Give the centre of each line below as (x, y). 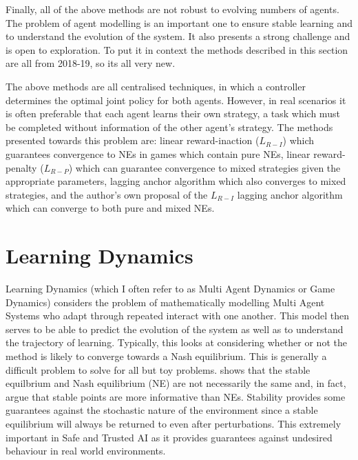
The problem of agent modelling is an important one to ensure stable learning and (179, 22)
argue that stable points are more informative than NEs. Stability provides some (176, 396)
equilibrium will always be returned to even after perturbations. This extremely (173, 423)
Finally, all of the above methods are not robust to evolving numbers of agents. (172, 9)
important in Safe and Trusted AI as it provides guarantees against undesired (169, 437)
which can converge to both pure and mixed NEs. (110, 208)
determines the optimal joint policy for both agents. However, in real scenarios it (176, 100)
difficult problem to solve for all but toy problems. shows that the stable (158, 369)
